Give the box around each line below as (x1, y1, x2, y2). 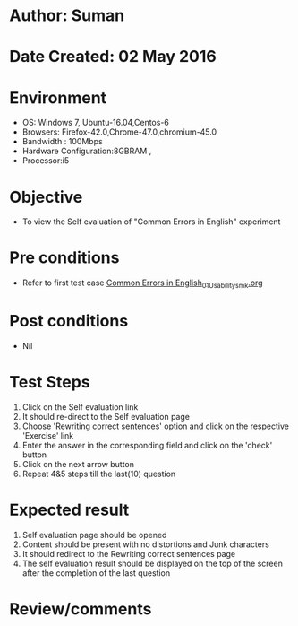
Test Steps (9, 372, 91, 393)
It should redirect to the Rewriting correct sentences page (21, 548, 235, 559)
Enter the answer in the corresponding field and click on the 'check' (21, 439, 273, 450)
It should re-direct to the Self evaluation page (21, 411, 191, 422)
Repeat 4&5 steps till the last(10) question (21, 468, 176, 479)
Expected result (9, 500, 130, 520)
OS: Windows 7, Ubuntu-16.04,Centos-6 (21, 117, 170, 128)
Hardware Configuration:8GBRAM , (21, 145, 152, 157)
